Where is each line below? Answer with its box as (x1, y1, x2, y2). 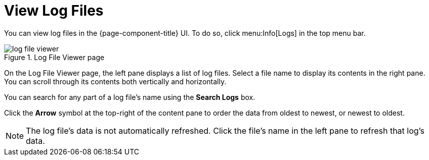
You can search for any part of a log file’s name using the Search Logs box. (4, 92, 255, 101)
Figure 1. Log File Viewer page (4, 52, 105, 62)
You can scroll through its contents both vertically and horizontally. (4, 77, 227, 86)
